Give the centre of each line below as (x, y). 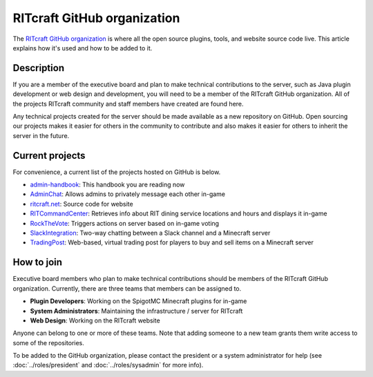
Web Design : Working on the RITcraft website (95, 320)
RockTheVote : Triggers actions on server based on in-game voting (125, 223)
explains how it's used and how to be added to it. (83, 48)
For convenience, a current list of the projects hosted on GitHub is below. (117, 172)
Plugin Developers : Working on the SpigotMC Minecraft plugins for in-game (138, 301)
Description (39, 68)
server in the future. (41, 135)
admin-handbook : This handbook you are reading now (107, 185)
